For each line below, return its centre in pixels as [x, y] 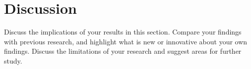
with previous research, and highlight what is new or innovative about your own [126, 41]
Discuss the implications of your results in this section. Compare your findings [123, 32]
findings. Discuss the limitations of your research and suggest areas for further [123, 51]
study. [13, 60]
